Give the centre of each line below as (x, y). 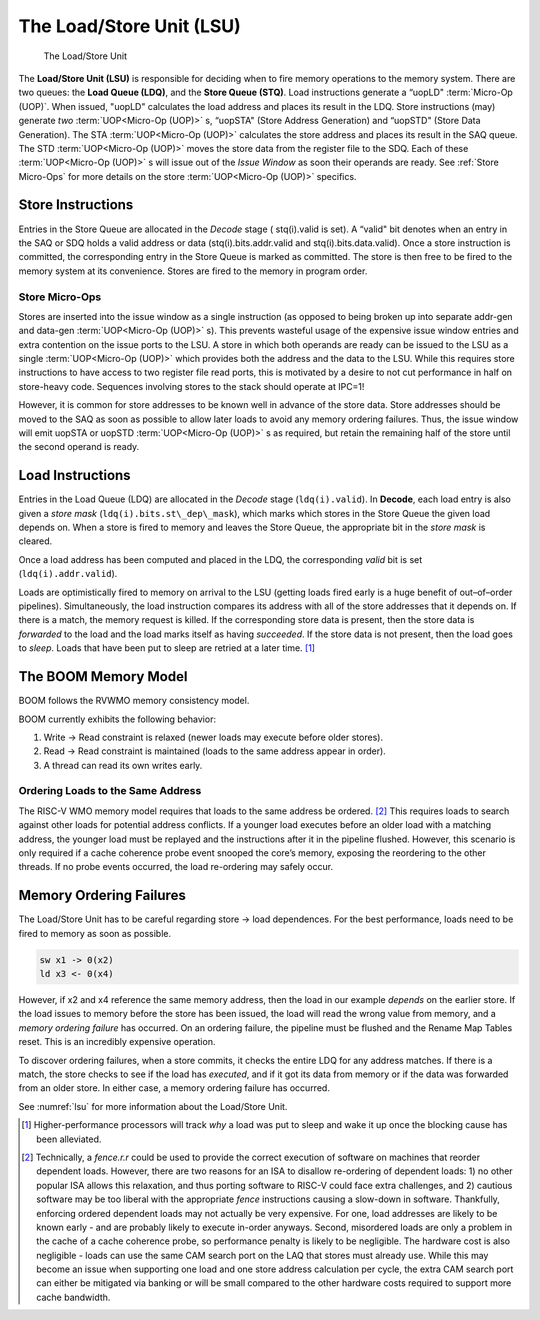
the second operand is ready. (79, 447)
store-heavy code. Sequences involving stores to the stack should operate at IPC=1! (191, 386)
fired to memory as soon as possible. (95, 933)
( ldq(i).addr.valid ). (68, 574)
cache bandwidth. (73, 1297)
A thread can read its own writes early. (123, 765)
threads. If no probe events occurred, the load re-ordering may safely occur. (176, 867)
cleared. (35, 541)
